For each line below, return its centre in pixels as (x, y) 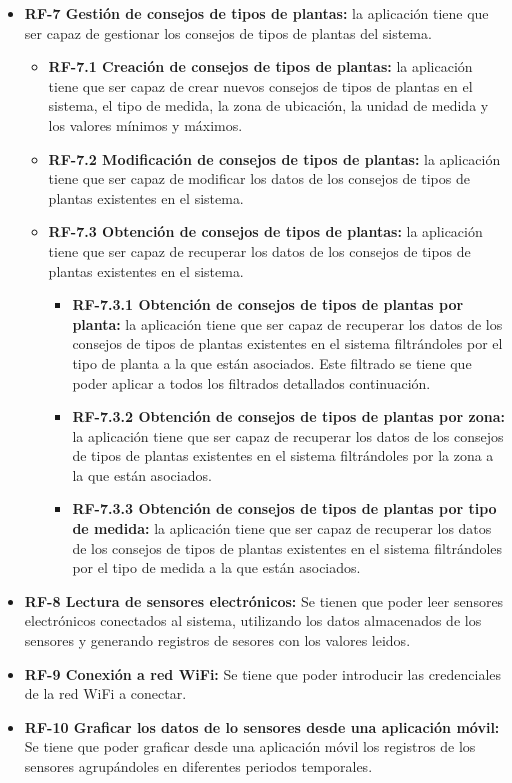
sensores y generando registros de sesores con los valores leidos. (217, 640)
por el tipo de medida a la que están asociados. (216, 567)
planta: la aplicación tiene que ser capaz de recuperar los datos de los (287, 323)
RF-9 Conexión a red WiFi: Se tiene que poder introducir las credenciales (263, 673)
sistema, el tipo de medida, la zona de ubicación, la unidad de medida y (268, 105)
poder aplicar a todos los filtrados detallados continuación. (251, 382)
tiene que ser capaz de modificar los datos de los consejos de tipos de (259, 178)
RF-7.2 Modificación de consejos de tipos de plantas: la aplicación (274, 158)
